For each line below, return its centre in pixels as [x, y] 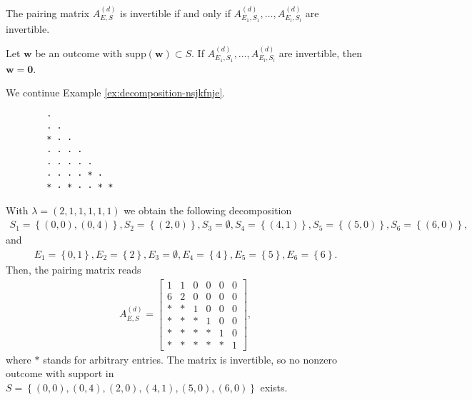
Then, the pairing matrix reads [74, 269]
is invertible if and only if [175, 12]
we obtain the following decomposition [208, 210]
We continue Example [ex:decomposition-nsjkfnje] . [116, 92]
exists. [274, 387]
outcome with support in [60, 373]
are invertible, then [321, 53]
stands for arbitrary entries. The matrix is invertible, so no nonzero [190, 359]
